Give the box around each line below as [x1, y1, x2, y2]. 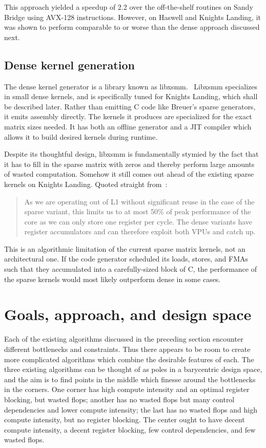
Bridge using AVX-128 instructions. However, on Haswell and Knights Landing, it [4, 11, 261, 22]
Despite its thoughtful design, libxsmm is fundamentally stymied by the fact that [4, 148, 259, 159]
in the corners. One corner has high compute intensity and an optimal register [4, 384, 250, 395]
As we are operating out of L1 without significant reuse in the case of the [24, 196, 255, 207]
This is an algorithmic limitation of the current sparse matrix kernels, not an [4, 243, 245, 254]
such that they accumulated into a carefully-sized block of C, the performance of [4, 264, 257, 274]
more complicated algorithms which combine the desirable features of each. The [4, 353, 254, 364]
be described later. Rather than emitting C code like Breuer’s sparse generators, [4, 101, 256, 111]
